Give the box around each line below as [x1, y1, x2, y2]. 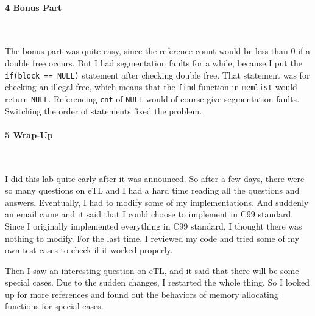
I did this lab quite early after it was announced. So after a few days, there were [5, 172, 305, 184]
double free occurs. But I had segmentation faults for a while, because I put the [5, 56, 302, 69]
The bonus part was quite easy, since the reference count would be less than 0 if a [5, 44, 311, 57]
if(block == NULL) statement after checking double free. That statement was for [5, 68, 310, 81]
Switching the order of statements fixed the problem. [5, 104, 202, 117]
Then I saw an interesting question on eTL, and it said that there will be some [5, 264, 299, 276]
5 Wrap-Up [5, 128, 53, 141]
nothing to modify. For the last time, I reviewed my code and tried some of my [5, 231, 300, 244]
